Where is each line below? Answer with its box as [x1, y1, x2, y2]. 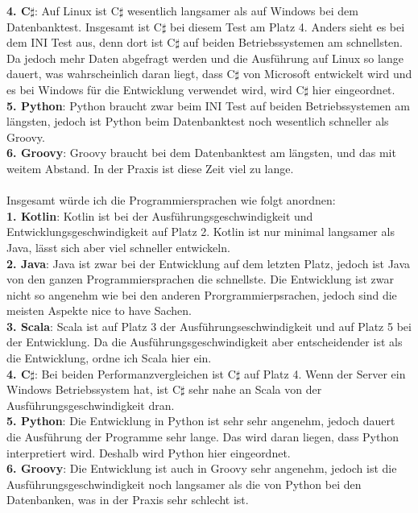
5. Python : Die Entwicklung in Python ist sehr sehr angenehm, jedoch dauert [6, 412, 395, 429]
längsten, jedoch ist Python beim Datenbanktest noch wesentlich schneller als [6, 113, 389, 130]
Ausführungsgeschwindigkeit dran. [6, 396, 175, 413]
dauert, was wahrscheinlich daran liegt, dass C [6, 65, 235, 82]
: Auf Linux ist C [34, 2, 119, 19]
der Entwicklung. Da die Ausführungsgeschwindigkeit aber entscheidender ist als [6, 333, 403, 350]
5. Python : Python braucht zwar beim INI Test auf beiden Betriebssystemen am [6, 97, 410, 114]
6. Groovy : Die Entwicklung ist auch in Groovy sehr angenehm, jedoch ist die [6, 460, 397, 477]
